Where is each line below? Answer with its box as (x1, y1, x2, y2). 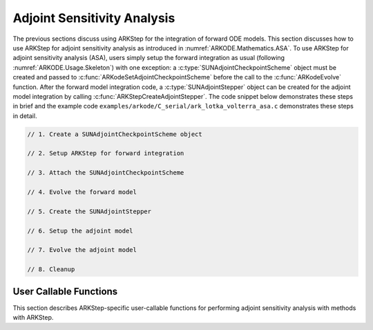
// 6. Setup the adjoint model (27, 226, 134, 235)
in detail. (12, 111, 37, 120)
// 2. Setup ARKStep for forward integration (27, 149, 184, 157)
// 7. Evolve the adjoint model (27, 246, 137, 254)
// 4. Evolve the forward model (27, 188, 137, 196)
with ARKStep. (12, 313, 54, 322)
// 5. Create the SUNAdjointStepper (27, 207, 152, 215)
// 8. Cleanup (27, 266, 75, 273)
